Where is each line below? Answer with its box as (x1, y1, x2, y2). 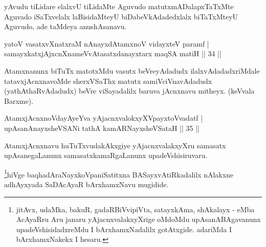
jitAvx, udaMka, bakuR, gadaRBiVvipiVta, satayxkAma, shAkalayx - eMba (16, 204, 255, 214)
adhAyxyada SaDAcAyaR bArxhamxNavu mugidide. (4, 178, 169, 189)
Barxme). (4, 95, 34, 106)
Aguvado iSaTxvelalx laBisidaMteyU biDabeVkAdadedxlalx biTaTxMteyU (4, 11, 238, 21)
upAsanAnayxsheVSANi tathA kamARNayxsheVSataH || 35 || (4, 122, 199, 133)
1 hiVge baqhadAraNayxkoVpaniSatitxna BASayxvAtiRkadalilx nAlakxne (4, 167, 234, 179)
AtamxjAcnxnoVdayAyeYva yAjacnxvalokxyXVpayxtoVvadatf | (4, 113, 203, 123)
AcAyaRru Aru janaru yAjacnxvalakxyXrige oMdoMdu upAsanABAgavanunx (16, 214, 261, 224)
